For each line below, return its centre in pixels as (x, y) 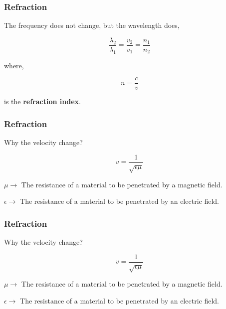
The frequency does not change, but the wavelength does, (92, 25)
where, (14, 65)
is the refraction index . (42, 101)
